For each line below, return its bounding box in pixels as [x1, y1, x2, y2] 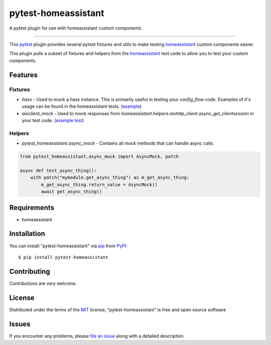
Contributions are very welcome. [9, 280, 77, 286]
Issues [9, 319, 31, 328]
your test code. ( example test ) [22, 118, 84, 124]
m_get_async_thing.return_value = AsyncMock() [41, 182, 158, 187]
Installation [9, 229, 45, 238]
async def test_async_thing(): [20, 168, 97, 173]
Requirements [9, 203, 55, 212]
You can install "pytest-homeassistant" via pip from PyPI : [9, 243, 127, 249]
